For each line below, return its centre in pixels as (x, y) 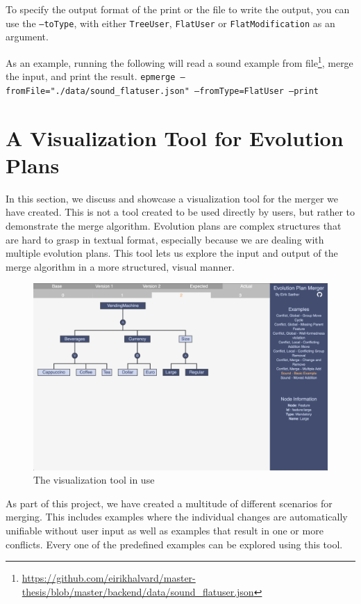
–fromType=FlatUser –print (257, 91)
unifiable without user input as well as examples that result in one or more (165, 530)
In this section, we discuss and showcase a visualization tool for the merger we (172, 198)
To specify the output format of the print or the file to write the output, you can (178, 9)
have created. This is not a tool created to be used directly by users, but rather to (180, 212)
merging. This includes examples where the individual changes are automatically (177, 517)
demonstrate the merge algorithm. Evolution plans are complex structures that (174, 225)
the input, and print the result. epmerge (91, 76)
